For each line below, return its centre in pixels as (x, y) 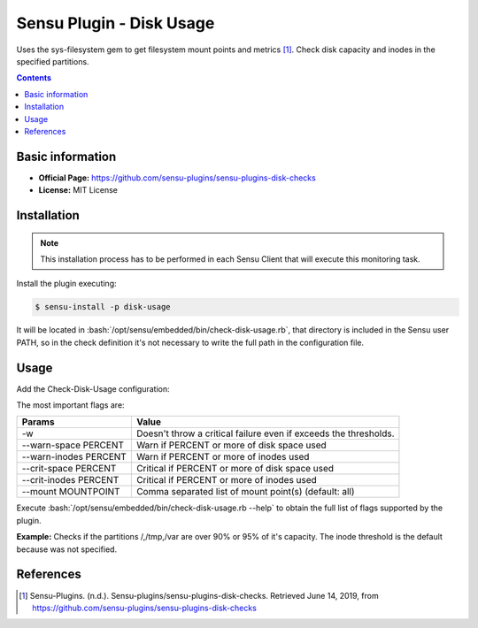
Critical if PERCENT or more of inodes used (227, 480)
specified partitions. (53, 61)
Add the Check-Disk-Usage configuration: (93, 388)
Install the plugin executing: (66, 284)
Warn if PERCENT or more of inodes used (223, 457)
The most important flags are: (70, 405)
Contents (34, 78)
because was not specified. (67, 549)
